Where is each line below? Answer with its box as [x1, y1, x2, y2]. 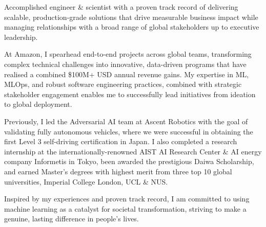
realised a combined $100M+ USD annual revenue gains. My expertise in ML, [4, 69, 249, 79]
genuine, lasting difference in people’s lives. [4, 213, 139, 224]
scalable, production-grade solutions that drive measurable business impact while [4, 11, 258, 22]
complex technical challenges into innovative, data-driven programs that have [4, 58, 247, 69]
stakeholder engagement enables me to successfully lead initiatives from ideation [4, 88, 256, 99]
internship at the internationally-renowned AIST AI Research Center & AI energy [4, 146, 262, 156]
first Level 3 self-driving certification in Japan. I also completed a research [4, 136, 237, 147]
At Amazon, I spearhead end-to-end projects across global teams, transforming [4, 49, 252, 59]
